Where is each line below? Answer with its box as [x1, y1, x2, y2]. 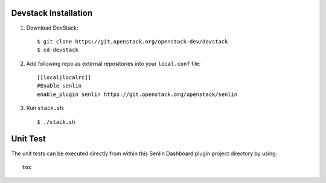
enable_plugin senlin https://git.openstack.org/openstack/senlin [37, 91, 238, 98]
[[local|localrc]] [37, 74, 92, 81]
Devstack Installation [11, 8, 93, 18]
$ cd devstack [37, 47, 78, 54]
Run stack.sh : [26, 104, 65, 112]
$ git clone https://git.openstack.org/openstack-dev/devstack [37, 38, 228, 45]
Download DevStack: [26, 24, 78, 31]
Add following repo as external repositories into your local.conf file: [26, 60, 201, 67]
